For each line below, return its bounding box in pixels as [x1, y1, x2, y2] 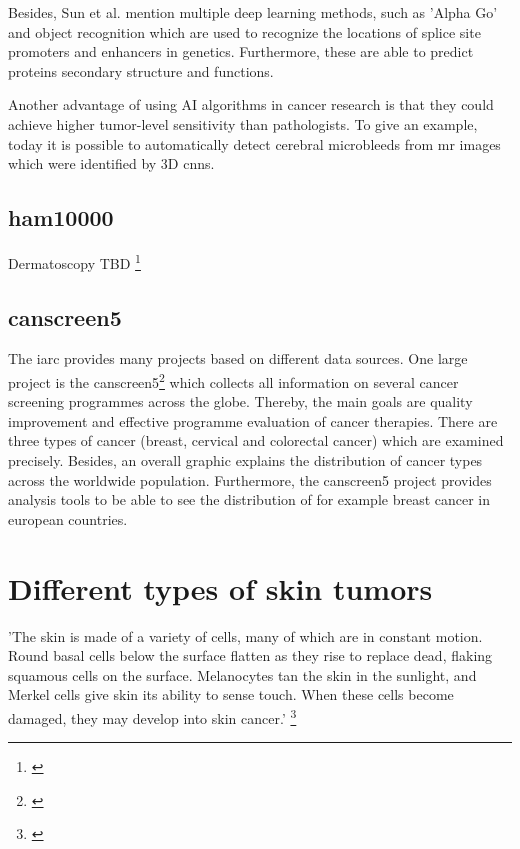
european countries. [8, 508, 128, 529]
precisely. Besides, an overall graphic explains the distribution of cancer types [8, 450, 483, 471]
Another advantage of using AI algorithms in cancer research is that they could [8, 94, 494, 115]
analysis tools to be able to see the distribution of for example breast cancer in [8, 489, 491, 510]
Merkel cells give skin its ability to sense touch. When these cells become [8, 684, 454, 705]
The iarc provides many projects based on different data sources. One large [8, 348, 468, 369]
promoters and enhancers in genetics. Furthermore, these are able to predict [8, 41, 474, 62]
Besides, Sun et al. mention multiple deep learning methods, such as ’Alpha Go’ [8, 2, 498, 22]
